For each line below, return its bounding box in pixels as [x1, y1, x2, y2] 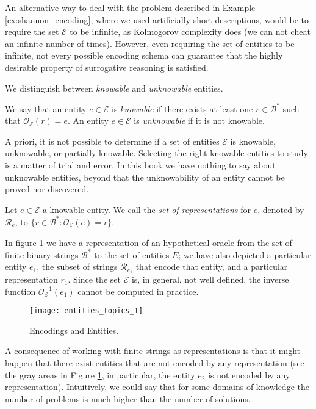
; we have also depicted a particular [178, 248, 311, 261]
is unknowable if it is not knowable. [134, 114, 265, 127]
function [5, 284, 36, 297]
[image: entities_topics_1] [29, 306, 143, 316]
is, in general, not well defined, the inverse [131, 273, 289, 286]
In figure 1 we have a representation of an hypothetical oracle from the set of [5, 236, 292, 248]
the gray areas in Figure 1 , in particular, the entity [5, 368, 195, 381]
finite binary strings [5, 248, 79, 261]
